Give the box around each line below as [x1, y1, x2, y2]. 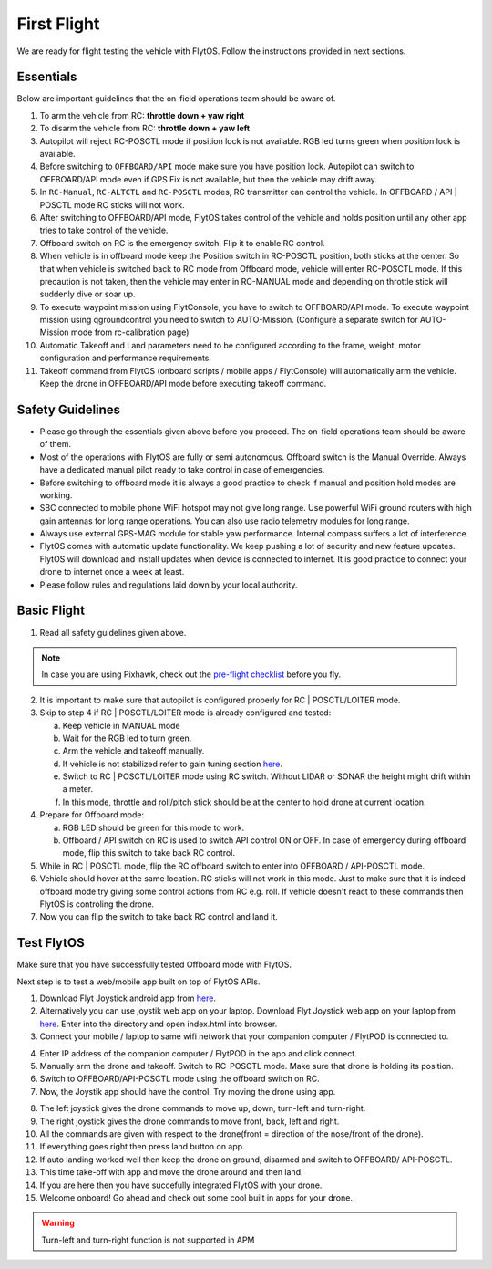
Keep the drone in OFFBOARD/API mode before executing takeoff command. [39, 379, 327, 390]
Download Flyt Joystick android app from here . [39, 993, 217, 1004]
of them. [39, 439, 72, 450]
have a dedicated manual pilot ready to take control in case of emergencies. [39, 464, 325, 475]
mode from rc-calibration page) [70, 327, 190, 338]
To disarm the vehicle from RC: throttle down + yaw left [39, 123, 251, 134]
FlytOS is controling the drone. [39, 899, 155, 910]
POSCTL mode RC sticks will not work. [39, 199, 186, 210]
